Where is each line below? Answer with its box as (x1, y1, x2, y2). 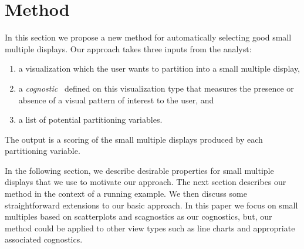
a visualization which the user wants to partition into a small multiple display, (18, 62, 300, 75)
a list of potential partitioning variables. (18, 113, 163, 126)
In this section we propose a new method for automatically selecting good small (5, 31, 292, 43)
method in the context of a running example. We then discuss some (5, 187, 247, 200)
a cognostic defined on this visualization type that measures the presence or (18, 82, 294, 94)
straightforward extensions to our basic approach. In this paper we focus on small (5, 198, 298, 211)
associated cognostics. (5, 233, 83, 245)
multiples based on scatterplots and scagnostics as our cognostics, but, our (5, 210, 272, 223)
